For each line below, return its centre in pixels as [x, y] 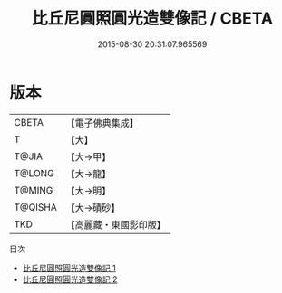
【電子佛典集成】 [102, 123]
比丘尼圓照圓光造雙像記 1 [69, 268]
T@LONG [34, 173]
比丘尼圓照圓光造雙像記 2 [70, 279]
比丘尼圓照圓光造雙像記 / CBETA [152, 19]
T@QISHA [35, 207]
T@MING [34, 190]
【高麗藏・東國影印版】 [116, 224]
